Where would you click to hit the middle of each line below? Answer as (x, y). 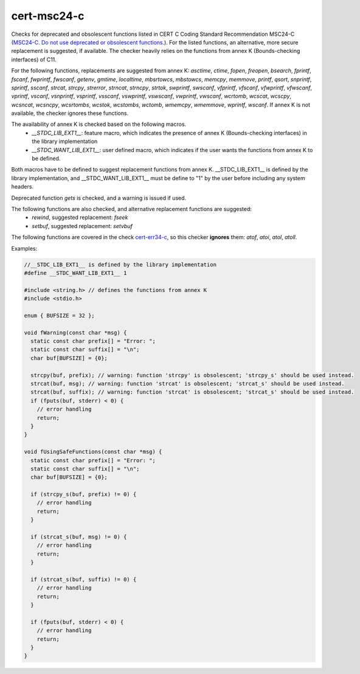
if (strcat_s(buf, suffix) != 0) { (84, 579)
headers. (22, 187)
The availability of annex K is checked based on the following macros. (99, 124)
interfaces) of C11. (34, 59)
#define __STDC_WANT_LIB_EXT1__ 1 (75, 273)
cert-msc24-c (48, 16)
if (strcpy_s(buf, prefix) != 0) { (84, 495)
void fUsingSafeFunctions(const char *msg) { (93, 452)
